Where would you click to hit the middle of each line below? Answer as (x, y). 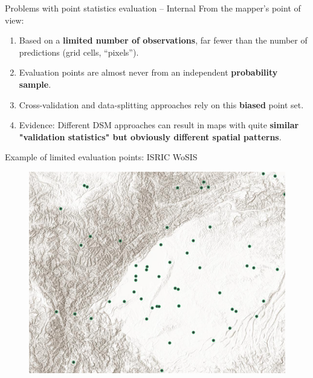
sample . (35, 84)
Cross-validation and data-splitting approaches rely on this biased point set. (161, 104)
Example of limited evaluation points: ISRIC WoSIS (101, 157)
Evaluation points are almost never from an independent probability (148, 72)
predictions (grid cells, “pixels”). (79, 52)
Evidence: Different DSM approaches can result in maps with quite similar (159, 125)
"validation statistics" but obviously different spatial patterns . (150, 136)
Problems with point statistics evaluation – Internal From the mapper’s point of (153, 8)
